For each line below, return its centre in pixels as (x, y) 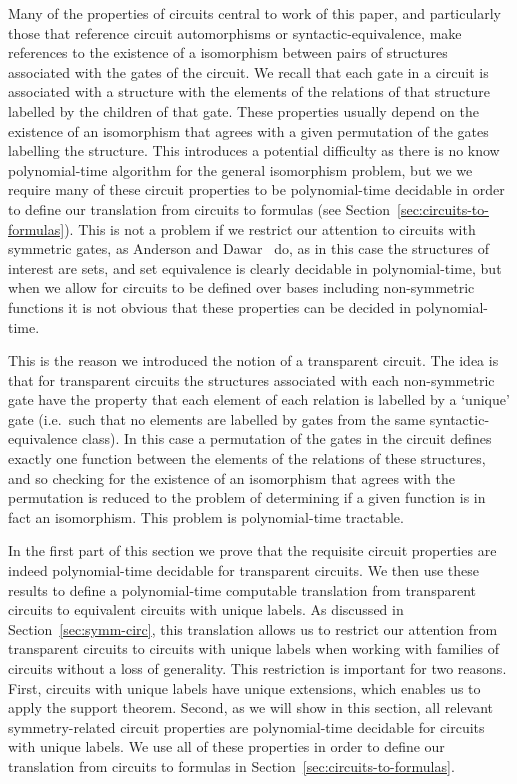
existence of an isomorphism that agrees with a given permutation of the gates (248, 130)
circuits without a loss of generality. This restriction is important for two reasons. (257, 668)
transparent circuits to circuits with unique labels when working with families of (253, 648)
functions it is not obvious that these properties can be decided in (209, 306)
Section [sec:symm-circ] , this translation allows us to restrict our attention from (253, 628)
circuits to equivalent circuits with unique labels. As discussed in (206, 609)
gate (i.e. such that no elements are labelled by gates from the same (217, 418)
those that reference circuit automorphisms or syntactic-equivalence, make (235, 32)
